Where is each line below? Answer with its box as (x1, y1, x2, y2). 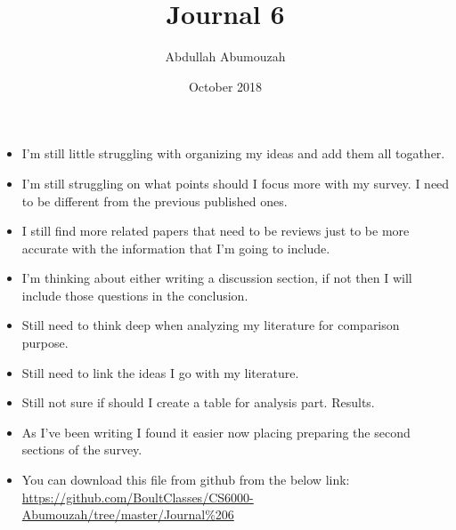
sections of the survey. (21, 440, 142, 459)
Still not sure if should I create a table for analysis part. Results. (21, 393, 375, 412)
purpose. (21, 333, 69, 352)
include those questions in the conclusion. (21, 285, 248, 304)
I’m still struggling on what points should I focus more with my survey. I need (21, 173, 450, 192)
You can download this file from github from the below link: (21, 470, 350, 489)
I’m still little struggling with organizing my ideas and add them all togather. (21, 144, 445, 163)
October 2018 (188, 76, 263, 95)
